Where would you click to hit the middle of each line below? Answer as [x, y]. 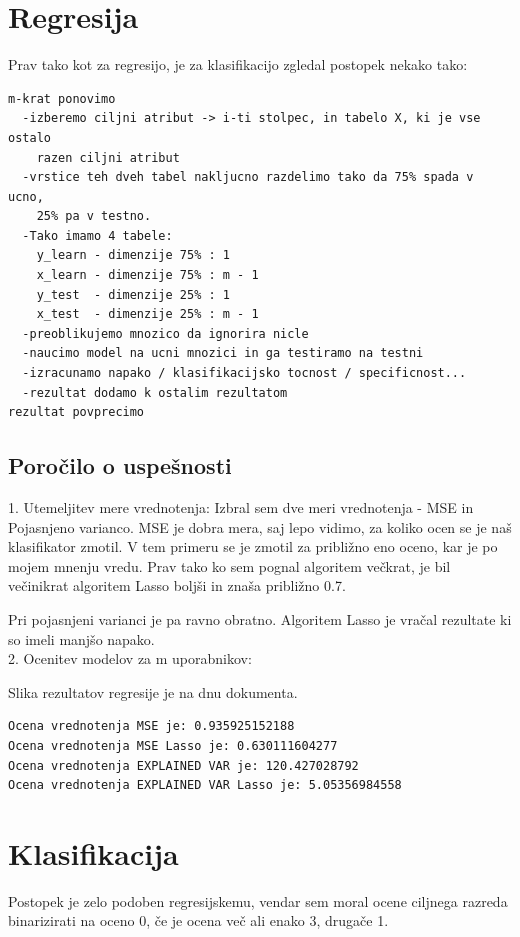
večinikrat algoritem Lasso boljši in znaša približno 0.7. [177, 585]
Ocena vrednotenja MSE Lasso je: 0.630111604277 [173, 745]
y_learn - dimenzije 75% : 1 [133, 255]
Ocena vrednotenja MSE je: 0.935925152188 [151, 726]
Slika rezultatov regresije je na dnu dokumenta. [153, 691]
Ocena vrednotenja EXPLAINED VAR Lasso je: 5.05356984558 [205, 785]
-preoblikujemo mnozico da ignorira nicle [165, 333]
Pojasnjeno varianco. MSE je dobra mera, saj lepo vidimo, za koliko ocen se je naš [260, 526]
